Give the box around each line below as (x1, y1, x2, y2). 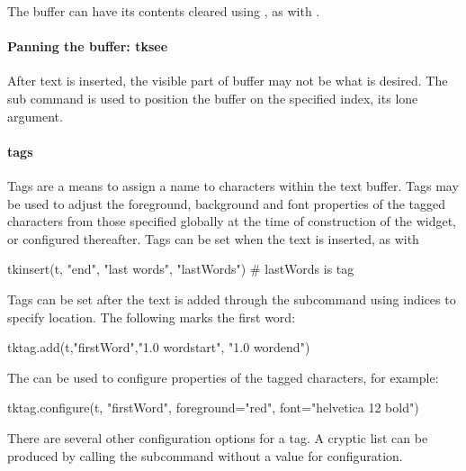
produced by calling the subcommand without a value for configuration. (7, 446, 403, 465)
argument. (7, 106, 63, 125)
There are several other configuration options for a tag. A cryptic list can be (7, 428, 428, 447)
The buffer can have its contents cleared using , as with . (7, 2, 320, 20)
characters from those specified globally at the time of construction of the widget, (7, 212, 456, 231)
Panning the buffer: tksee (7, 37, 168, 56)
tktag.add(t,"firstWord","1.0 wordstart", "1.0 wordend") (7, 338, 310, 357)
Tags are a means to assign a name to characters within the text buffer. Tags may (7, 176, 459, 195)
